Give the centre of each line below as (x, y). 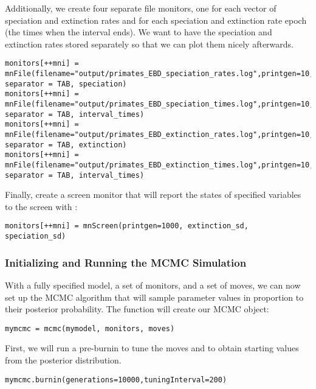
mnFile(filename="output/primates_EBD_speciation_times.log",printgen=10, (160, 104)
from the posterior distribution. (63, 360)
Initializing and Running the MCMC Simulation (126, 262)
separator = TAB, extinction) (66, 145)
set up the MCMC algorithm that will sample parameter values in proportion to (154, 297)
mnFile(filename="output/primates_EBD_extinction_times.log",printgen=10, (160, 165)
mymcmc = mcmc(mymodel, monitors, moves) (90, 328)
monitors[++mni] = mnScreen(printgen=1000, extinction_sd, (127, 226)
